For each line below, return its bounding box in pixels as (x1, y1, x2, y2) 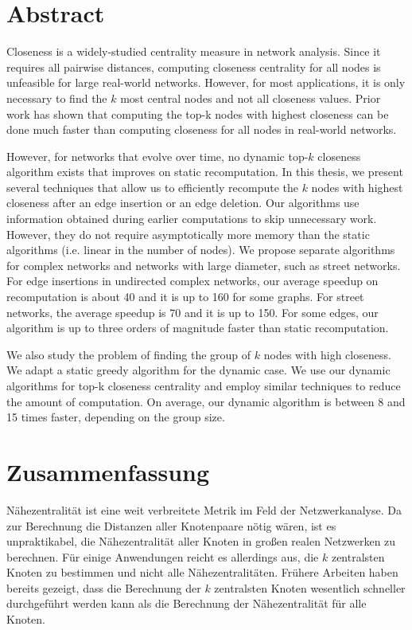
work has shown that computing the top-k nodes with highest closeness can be (6, 105, 389, 122)
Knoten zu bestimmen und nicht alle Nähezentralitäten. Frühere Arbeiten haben (6, 564, 398, 581)
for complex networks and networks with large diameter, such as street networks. (6, 256, 401, 273)
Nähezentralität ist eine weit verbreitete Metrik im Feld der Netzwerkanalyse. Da (6, 501, 402, 518)
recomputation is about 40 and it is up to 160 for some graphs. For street (6, 288, 364, 305)
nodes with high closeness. (263, 346, 391, 362)
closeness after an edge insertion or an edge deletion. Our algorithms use (6, 194, 360, 211)
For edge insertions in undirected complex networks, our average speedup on (6, 272, 379, 289)
